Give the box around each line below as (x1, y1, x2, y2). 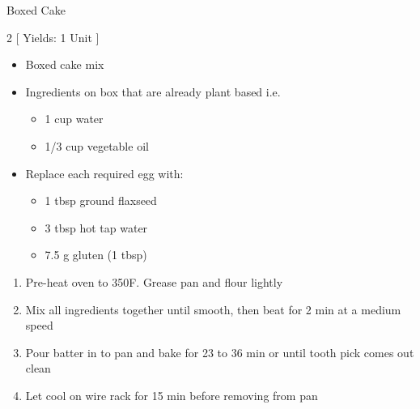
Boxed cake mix (25, 56, 104, 73)
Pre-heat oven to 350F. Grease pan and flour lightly (25, 273, 283, 290)
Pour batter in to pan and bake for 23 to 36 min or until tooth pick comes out (25, 343, 414, 360)
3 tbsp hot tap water (45, 219, 148, 236)
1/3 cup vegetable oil (45, 137, 149, 154)
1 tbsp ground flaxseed (45, 192, 157, 209)
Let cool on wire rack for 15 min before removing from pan (25, 386, 318, 403)
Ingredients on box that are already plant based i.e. (25, 83, 281, 100)
